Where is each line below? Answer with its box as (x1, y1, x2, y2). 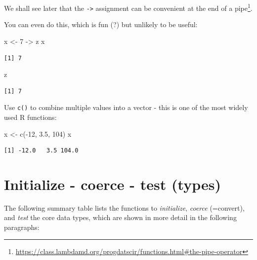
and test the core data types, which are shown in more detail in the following (4, 212, 237, 223)
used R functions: (4, 111, 57, 122)
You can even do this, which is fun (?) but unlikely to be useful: (4, 19, 198, 30)
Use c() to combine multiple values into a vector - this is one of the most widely (4, 102, 248, 112)
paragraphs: (4, 222, 40, 232)
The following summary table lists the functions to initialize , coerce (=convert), (4, 202, 245, 213)
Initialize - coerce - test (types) (4, 174, 221, 194)
